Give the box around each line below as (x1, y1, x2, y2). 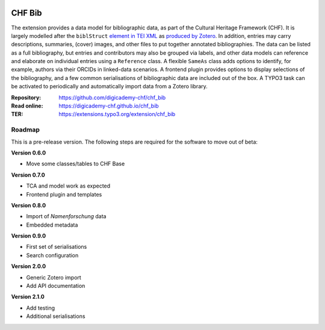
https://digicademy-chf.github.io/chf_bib (58, 102, 159, 109)
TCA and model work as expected (26, 182, 111, 189)
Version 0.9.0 (11, 232, 46, 240)
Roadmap (11, 126, 40, 134)
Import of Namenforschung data (26, 213, 107, 220)
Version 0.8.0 (11, 201, 46, 209)
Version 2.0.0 (11, 263, 46, 270)
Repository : (11, 94, 42, 101)
